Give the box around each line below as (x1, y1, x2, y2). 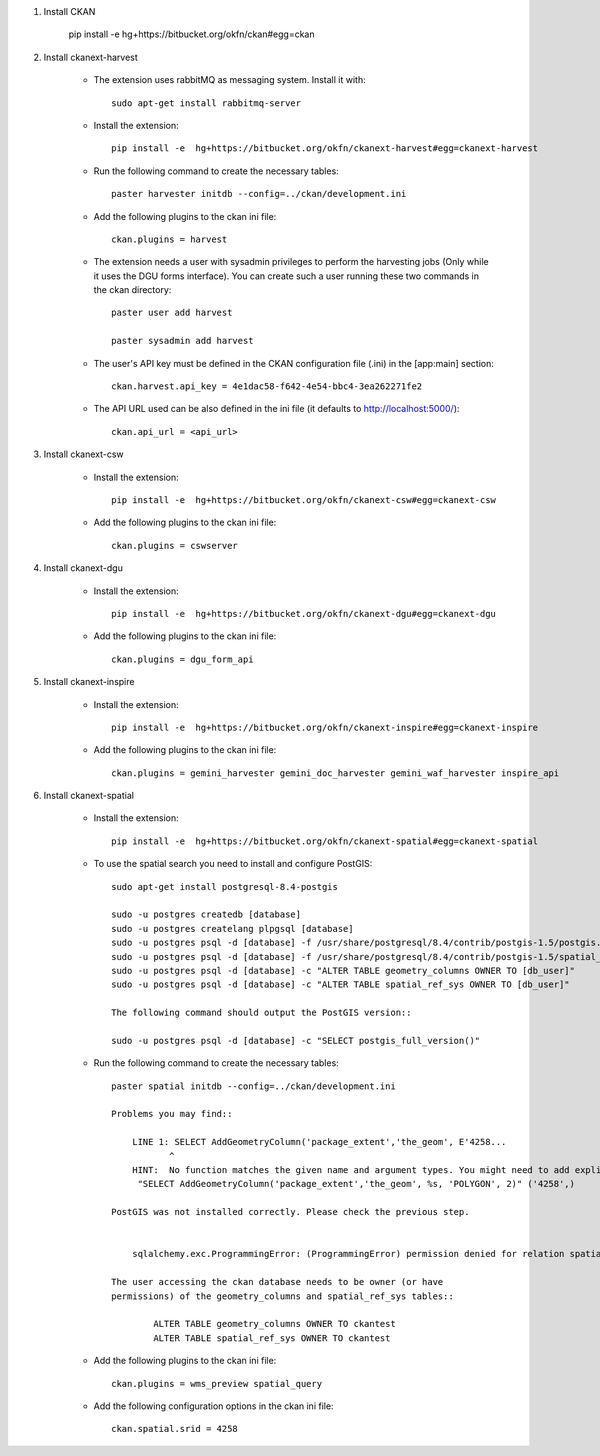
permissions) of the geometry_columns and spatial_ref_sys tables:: (111, 1290, 454, 1302)
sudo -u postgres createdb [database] (111, 909, 302, 920)
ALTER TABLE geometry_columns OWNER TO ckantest (153, 1318, 397, 1330)
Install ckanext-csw (43, 448, 124, 460)
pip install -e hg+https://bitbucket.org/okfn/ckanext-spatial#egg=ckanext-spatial (111, 835, 539, 847)
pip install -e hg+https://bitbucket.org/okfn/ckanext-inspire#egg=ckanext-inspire (111, 721, 539, 733)
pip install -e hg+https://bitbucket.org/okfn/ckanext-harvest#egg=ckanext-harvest (111, 143, 539, 154)
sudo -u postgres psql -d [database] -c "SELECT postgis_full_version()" (111, 1035, 481, 1046)
